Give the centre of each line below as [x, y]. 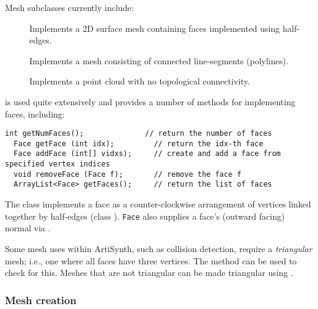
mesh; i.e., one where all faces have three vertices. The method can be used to [151, 260]
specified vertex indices [57, 164]
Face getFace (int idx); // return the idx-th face [139, 143]
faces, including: [35, 114]
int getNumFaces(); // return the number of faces [139, 134]
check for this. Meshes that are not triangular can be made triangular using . [149, 273]
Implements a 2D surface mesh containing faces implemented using [155, 28]
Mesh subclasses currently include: [69, 7]
